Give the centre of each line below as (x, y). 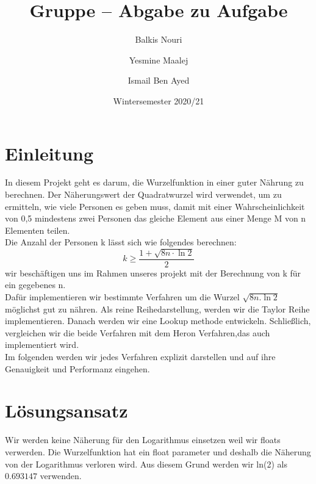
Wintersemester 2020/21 (159, 100)
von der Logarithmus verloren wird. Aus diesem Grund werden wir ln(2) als (146, 464)
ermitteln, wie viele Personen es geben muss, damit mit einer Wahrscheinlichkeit (155, 206)
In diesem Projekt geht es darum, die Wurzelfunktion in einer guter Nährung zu (154, 182)
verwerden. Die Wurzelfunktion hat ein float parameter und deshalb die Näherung (158, 451)
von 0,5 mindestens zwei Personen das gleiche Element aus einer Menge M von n (156, 218)
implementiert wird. (42, 345)
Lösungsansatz (66, 410)
